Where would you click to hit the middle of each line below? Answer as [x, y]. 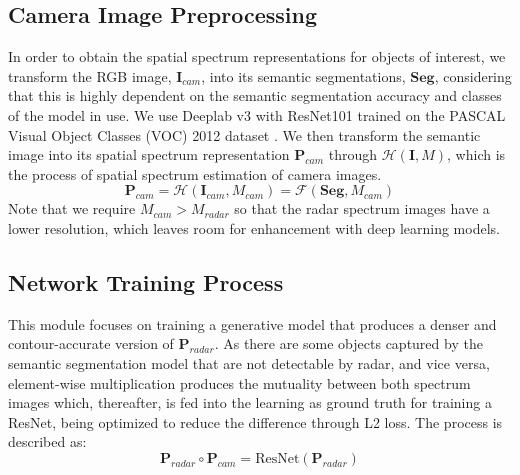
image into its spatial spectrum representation [149, 154]
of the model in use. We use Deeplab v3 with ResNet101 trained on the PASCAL [257, 114]
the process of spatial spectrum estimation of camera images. [195, 173]
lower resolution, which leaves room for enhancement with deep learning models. [254, 227]
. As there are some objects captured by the [348, 343]
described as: [47, 441]
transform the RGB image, [90, 75]
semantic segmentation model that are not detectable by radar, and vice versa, [249, 362]
